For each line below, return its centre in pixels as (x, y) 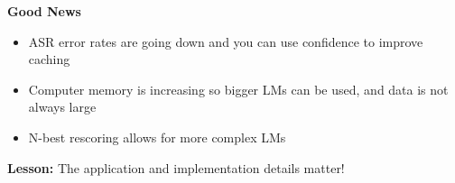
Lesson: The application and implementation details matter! (176, 167)
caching (49, 59)
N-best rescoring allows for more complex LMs (157, 137)
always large (62, 107)
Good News (44, 11)
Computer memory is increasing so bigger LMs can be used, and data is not (238, 89)
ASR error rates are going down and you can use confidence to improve (226, 41)
